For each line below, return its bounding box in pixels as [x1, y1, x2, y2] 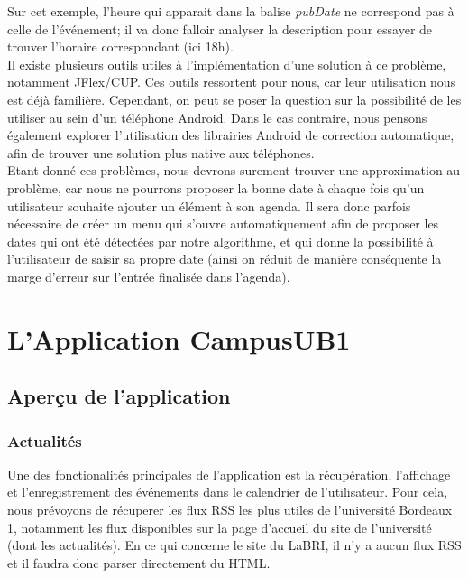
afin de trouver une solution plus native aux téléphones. [7, 143, 315, 162]
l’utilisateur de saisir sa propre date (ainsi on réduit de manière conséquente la [7, 249, 442, 268]
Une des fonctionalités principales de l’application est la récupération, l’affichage [7, 464, 451, 483]
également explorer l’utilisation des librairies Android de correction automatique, [7, 126, 454, 144]
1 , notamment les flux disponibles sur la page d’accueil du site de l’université [7, 517, 432, 536]
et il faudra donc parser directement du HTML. [7, 553, 271, 572]
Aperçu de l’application [7, 382, 231, 410]
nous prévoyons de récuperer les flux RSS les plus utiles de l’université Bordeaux [7, 500, 453, 519]
